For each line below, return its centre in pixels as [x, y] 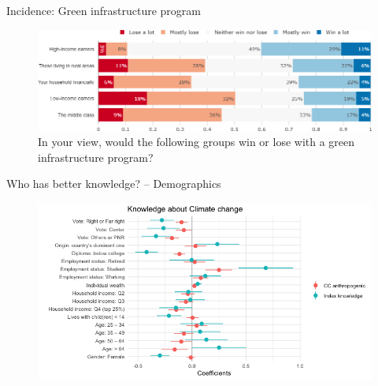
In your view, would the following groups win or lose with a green [196, 142]
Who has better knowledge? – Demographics [114, 184]
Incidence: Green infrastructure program [104, 10]
